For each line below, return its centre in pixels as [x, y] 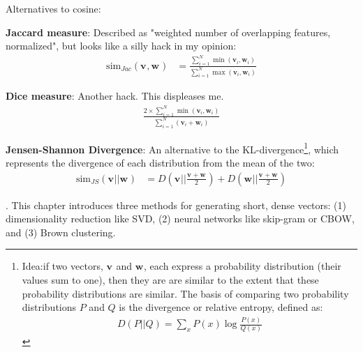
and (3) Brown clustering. [61, 232]
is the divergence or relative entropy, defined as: [221, 307]
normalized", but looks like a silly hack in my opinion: [121, 46]
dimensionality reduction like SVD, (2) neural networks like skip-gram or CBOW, [180, 219]
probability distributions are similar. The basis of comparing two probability [185, 293]
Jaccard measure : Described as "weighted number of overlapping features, [168, 32]
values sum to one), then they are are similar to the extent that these [170, 280]
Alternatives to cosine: [53, 8]
